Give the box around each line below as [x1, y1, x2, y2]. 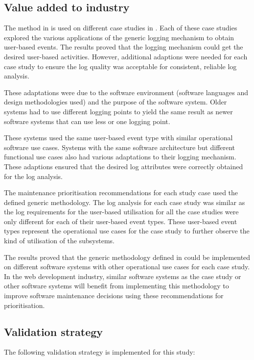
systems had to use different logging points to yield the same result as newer [4, 106, 233, 116]
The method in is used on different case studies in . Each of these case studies [4, 23, 237, 33]
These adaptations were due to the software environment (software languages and [4, 87, 249, 97]
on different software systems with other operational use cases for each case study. [4, 261, 250, 272]
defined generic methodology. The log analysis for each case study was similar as [4, 197, 245, 207]
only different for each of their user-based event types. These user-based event [4, 216, 237, 226]
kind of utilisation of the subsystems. [4, 235, 115, 246]
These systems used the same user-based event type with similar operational [4, 132, 233, 143]
